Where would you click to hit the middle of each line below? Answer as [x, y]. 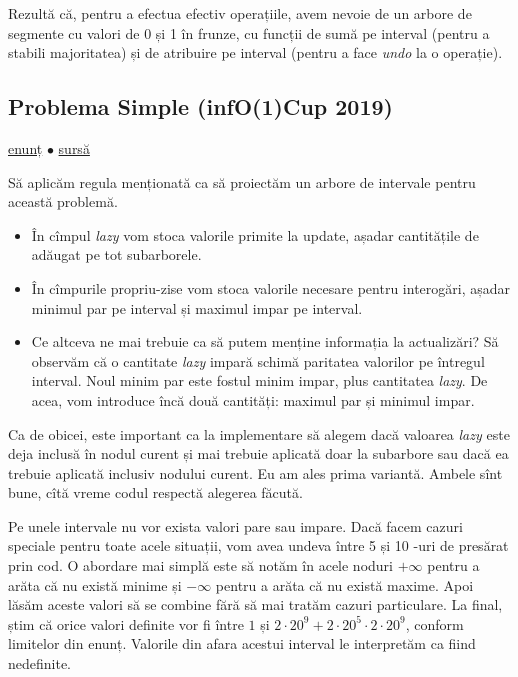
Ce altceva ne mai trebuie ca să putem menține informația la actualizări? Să [265, 341]
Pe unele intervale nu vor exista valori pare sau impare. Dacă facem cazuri [235, 525]
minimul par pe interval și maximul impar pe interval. [197, 307]
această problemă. [63, 201]
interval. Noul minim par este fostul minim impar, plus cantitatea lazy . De [259, 380]
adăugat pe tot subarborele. [116, 254]
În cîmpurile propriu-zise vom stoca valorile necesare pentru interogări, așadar [271, 287]
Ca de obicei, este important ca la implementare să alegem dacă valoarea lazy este [259, 433]
